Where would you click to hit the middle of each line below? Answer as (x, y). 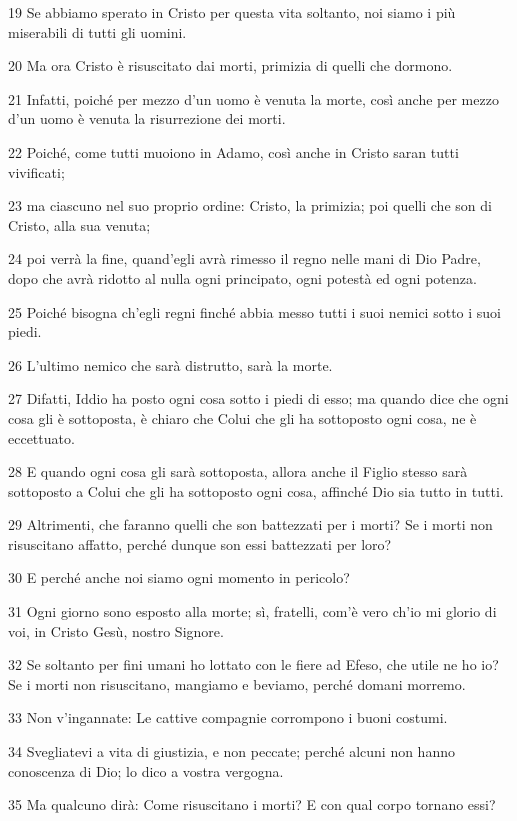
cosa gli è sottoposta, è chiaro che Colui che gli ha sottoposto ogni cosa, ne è (242, 417)
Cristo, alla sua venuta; (79, 224)
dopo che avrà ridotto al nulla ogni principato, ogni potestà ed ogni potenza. (242, 277)
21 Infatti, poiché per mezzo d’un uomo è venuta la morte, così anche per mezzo (253, 98)
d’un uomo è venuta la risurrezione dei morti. (147, 118)
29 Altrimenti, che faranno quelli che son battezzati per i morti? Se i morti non (250, 524)
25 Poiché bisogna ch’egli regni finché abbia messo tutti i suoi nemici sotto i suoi (254, 311)
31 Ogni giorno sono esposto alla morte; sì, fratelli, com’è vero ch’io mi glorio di (252, 611)
